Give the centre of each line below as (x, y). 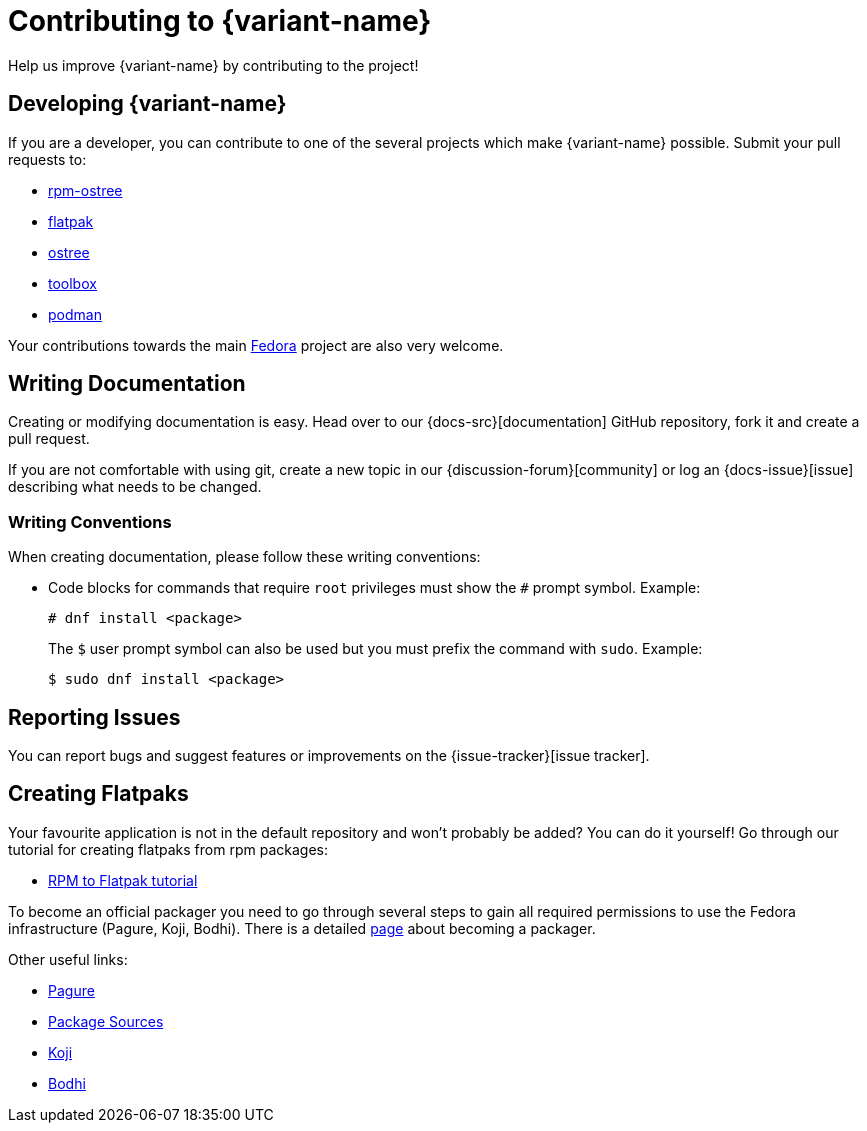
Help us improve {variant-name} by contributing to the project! (213, 65)
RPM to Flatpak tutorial (123, 880)
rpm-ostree (85, 190)
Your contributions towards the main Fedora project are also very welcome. (256, 345)
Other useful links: (68, 959)
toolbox (72, 283)
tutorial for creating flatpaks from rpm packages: (168, 849)
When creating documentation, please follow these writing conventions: (244, 557)
